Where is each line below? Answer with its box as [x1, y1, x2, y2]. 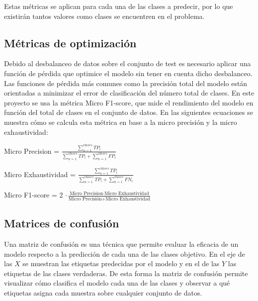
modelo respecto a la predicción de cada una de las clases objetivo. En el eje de [4, 248, 245, 259]
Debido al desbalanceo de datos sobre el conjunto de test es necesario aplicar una [4, 58, 251, 69]
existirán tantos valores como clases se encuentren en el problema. [4, 10, 205, 21]
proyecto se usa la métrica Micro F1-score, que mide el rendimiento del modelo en [4, 97, 254, 107]
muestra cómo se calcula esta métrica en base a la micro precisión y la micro [4, 116, 237, 127]
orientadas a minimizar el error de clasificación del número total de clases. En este [4, 88, 255, 98]
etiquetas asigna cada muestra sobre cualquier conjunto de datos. [4, 287, 202, 298]
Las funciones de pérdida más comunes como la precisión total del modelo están [4, 78, 248, 88]
